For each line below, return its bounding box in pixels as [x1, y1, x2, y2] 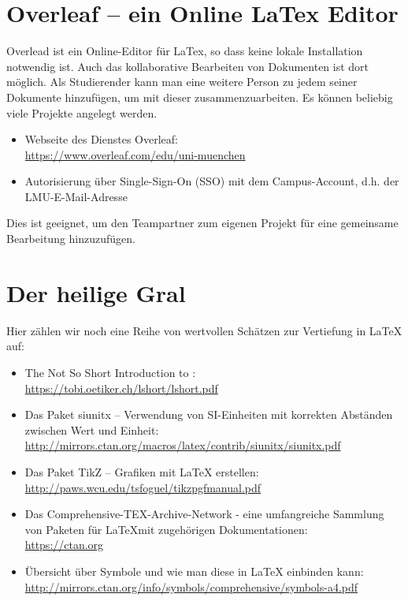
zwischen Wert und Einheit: [24, 421, 159, 438]
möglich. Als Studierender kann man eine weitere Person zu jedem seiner [6, 73, 358, 90]
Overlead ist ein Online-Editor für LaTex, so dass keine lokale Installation [6, 43, 363, 59]
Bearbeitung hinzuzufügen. [6, 230, 135, 247]
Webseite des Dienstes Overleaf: [24, 131, 178, 147]
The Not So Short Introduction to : [24, 364, 196, 380]
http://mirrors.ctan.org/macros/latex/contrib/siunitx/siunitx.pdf [24, 437, 341, 454]
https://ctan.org [24, 536, 104, 553]
